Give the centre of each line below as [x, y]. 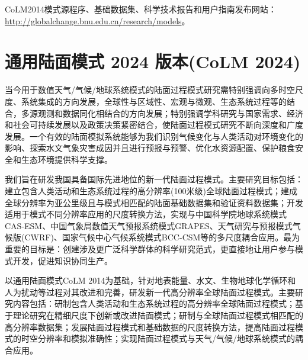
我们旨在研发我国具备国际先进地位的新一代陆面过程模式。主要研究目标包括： [154, 179]
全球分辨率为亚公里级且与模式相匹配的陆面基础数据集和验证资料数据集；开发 [154, 202]
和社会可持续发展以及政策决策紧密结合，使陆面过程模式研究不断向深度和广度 [154, 125]
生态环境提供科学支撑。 [67, 159]
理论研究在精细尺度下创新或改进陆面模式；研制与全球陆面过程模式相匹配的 [158, 315]
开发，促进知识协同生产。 [62, 260]
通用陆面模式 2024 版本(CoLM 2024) [153, 61]
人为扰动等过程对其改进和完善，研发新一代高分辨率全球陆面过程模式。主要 [150, 292]
